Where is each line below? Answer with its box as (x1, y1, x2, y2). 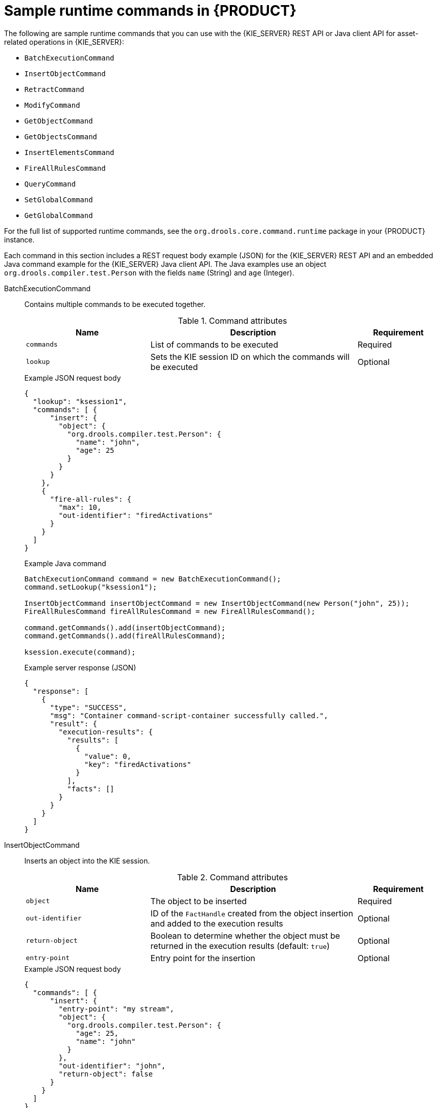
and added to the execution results (150, 918, 283, 929)
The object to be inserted (150, 896, 247, 906)
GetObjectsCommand (24, 132, 97, 141)
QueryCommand (24, 179, 76, 188)
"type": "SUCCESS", (50, 703, 127, 712)
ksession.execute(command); (24, 648, 136, 656)
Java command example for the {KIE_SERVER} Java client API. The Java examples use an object (4, 259, 326, 268)
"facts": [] (67, 784, 115, 793)
